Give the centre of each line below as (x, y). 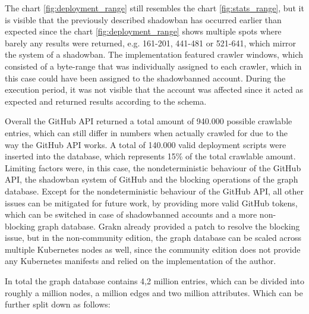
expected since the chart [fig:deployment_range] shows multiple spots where (143, 31)
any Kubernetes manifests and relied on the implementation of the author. (141, 261)
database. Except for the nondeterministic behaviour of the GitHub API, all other (154, 191)
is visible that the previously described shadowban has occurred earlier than (143, 19)
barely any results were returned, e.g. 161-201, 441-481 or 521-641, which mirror (151, 43)
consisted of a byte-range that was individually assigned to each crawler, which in (153, 66)
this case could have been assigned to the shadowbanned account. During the (145, 78)
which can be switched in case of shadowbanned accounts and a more (131, 214)
